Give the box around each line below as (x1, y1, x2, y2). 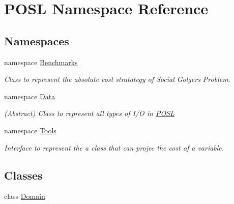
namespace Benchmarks (4, 56, 78, 67)
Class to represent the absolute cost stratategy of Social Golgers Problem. (4, 74, 230, 84)
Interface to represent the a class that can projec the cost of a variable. (4, 142, 224, 153)
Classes (4, 167, 43, 183)
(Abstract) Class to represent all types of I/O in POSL (4, 108, 174, 119)
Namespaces (4, 33, 69, 48)
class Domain (4, 191, 45, 201)
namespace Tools (4, 125, 56, 135)
